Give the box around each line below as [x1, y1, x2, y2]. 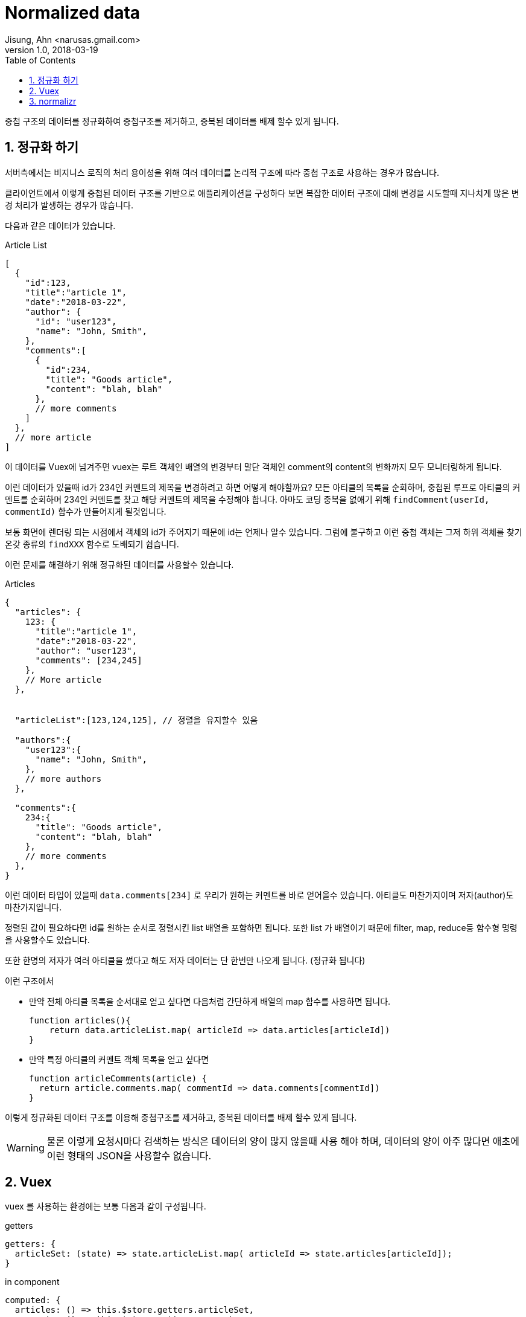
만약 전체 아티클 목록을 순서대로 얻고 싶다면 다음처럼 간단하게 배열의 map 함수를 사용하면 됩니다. [29, 996, 391, 1006]
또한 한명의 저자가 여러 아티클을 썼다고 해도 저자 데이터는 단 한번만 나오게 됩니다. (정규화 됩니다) [5, 955, 366, 965]
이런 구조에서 [5, 975, 54, 986]
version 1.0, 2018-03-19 [5, 44, 98, 55]
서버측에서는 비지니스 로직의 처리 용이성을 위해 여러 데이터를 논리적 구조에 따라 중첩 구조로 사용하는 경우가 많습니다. [5, 167, 439, 178]
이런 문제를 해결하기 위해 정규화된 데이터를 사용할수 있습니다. [5, 559, 234, 570]
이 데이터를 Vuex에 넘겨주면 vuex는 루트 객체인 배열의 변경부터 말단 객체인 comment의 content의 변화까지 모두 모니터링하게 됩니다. [5, 461, 502, 472]
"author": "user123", [35, 645, 138, 655]
